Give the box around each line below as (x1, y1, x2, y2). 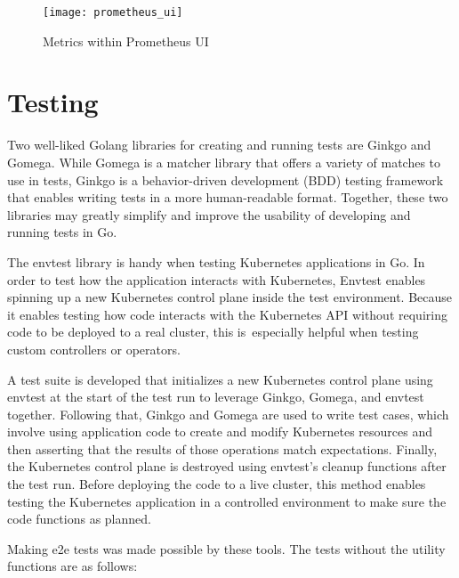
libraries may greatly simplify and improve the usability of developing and (7, 205, 411, 224)
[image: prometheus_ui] (43, 6, 183, 19)
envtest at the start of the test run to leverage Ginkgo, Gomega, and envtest (7, 387, 424, 406)
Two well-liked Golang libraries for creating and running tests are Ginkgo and (7, 135, 431, 154)
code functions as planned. (7, 509, 151, 528)
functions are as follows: (7, 557, 138, 575)
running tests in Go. (7, 223, 117, 241)
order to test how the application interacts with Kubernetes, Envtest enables (7, 270, 426, 289)
